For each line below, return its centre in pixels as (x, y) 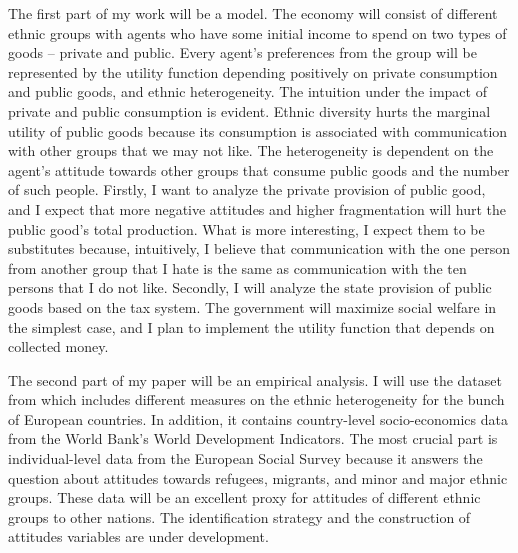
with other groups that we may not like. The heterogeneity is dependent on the (251, 150)
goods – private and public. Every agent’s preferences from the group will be (242, 52)
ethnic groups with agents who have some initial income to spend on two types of (257, 32)
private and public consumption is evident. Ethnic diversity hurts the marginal (249, 110)
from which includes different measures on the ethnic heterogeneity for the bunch (256, 399)
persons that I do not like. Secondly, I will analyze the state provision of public (250, 287)
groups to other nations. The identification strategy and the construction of (239, 516)
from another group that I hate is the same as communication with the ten (237, 267)
